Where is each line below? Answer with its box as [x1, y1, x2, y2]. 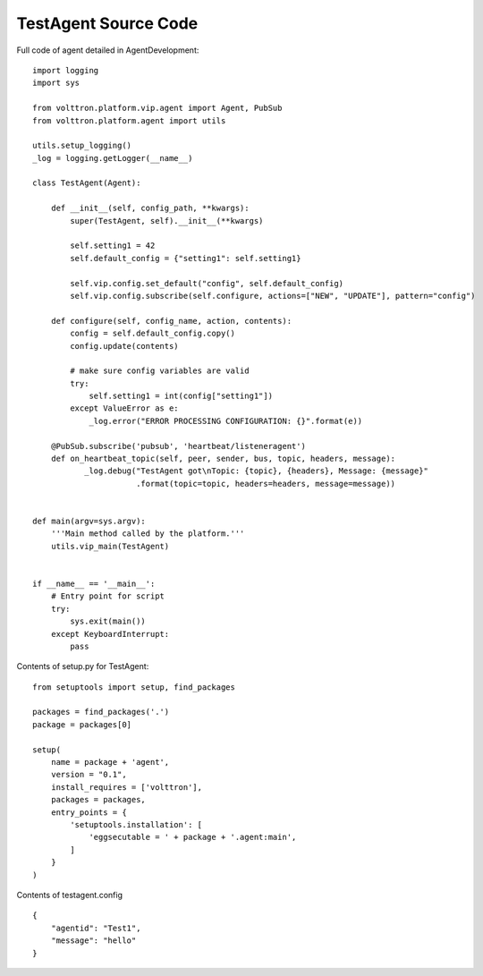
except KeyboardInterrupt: [50, 629, 170, 639]
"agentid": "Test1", [50, 922, 141, 933]
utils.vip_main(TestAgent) [50, 541, 170, 551]
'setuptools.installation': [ [70, 819, 203, 829]
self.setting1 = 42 [70, 241, 156, 250]
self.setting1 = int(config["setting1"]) [89, 391, 273, 402]
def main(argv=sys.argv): [32, 516, 147, 526]
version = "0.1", [50, 769, 127, 780]
